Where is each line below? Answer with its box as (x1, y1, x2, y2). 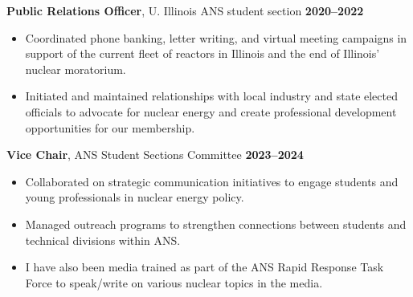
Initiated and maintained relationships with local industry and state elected (25, 87, 398, 104)
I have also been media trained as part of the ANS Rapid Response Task (25, 258, 384, 275)
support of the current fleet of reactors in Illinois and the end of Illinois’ (25, 45, 380, 62)
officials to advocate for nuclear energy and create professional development (25, 103, 397, 120)
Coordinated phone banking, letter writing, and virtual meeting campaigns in (25, 29, 407, 46)
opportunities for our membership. (25, 119, 195, 136)
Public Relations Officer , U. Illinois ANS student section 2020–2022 (6, 2, 364, 18)
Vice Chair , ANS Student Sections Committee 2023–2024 (6, 146, 304, 163)
